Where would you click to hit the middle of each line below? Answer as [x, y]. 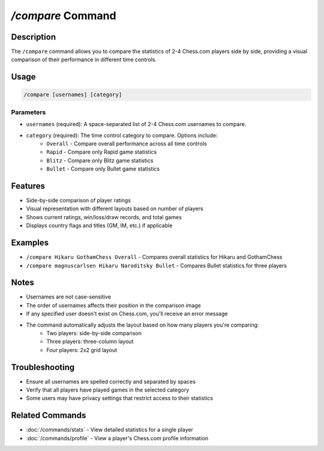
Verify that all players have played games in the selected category [108, 390]
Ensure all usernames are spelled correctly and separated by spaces [111, 381]
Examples [30, 243]
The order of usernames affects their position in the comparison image [113, 305]
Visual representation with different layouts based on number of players [115, 209]
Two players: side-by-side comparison [94, 333]
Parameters [28, 112]
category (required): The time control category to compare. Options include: [122, 135]
